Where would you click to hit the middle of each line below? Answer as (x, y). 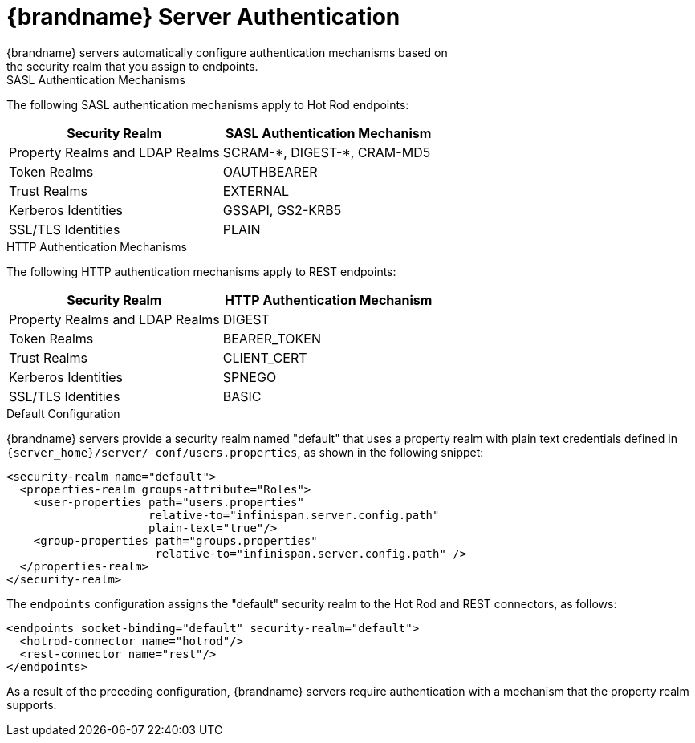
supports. (32, 704)
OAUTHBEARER (270, 171)
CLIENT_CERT (265, 357)
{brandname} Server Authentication (203, 17)
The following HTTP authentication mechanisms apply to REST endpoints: (201, 271)
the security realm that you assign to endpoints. (132, 66)
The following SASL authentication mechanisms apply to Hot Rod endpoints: (208, 104)
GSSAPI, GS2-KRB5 (282, 210)
